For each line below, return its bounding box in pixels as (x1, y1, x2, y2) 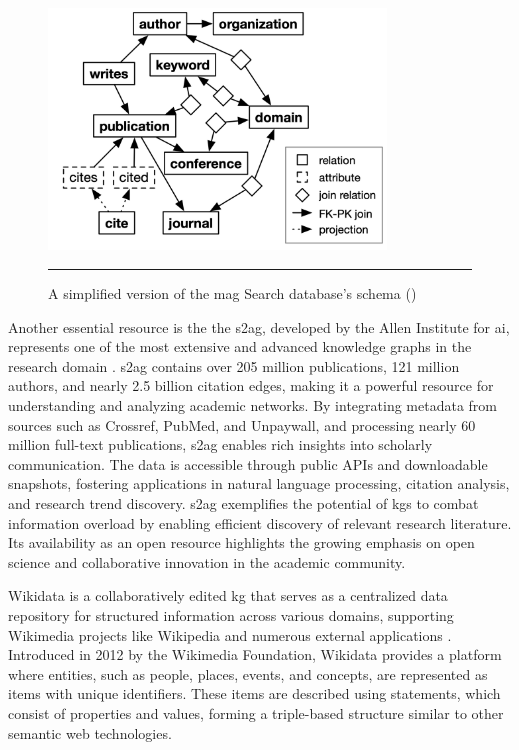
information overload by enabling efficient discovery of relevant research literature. (8, 512, 512, 533)
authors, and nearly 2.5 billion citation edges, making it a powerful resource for (8, 375, 494, 396)
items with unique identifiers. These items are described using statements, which (8, 683, 501, 704)
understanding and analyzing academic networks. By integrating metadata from (8, 395, 497, 416)
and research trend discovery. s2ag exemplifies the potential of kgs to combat (8, 492, 479, 513)
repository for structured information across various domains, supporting (8, 604, 454, 625)
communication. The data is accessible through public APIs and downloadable (8, 453, 488, 474)
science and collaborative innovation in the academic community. (8, 551, 406, 572)
